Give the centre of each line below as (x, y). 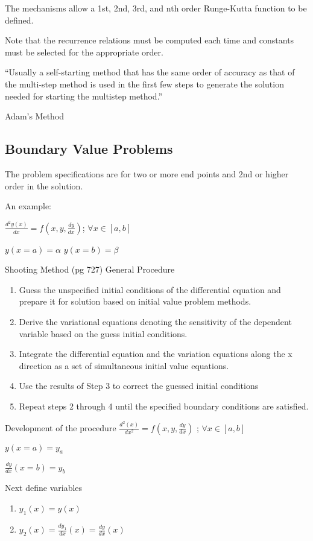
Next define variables (44, 488)
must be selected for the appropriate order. (84, 52)
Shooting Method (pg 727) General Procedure (90, 269)
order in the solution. (44, 185)
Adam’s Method (35, 116)
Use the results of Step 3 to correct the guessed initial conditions (139, 386)
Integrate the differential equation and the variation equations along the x (156, 354)
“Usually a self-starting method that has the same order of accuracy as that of (150, 72)
